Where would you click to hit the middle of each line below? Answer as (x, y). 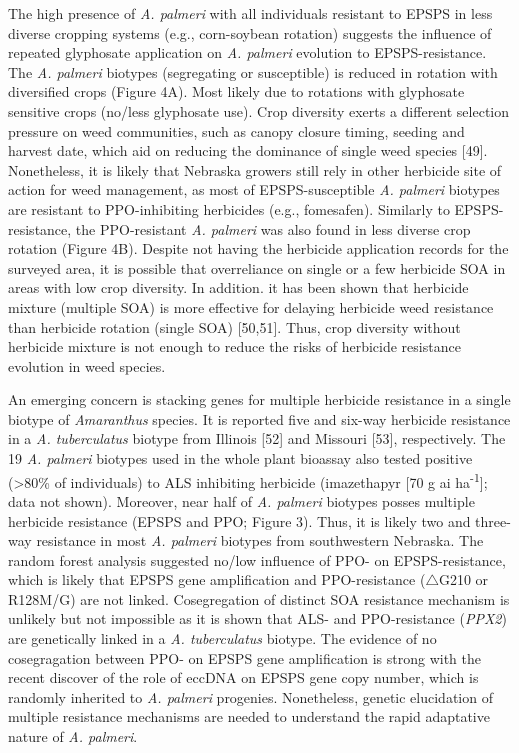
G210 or (463, 579)
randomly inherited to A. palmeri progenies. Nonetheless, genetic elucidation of (250, 696)
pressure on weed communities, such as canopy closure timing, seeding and (236, 130)
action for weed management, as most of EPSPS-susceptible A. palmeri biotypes (254, 189)
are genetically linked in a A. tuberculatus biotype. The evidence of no (222, 638)
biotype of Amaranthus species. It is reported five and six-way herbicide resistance (259, 418)
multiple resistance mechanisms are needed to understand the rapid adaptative (249, 716)
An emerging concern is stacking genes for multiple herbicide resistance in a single (259, 399)
